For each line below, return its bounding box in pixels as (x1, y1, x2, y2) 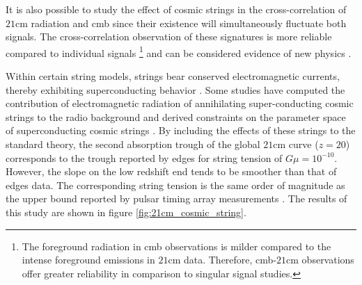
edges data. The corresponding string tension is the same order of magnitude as (6, 177, 345, 192)
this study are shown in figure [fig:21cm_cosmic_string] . (6, 204, 246, 219)
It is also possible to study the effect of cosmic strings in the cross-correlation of (6, 2, 347, 16)
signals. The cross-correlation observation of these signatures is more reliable (6, 29, 332, 44)
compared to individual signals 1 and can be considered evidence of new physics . (6, 43, 352, 60)
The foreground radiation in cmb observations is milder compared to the (22, 238, 331, 253)
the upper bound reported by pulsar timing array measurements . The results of (6, 191, 347, 206)
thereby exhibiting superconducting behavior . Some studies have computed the (6, 82, 345, 97)
